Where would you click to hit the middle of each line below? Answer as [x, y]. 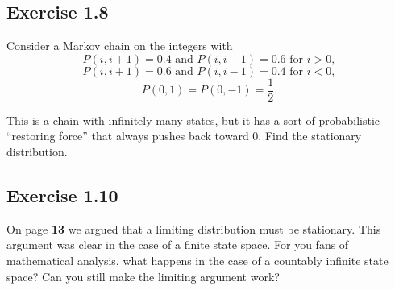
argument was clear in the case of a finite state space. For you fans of [178, 244]
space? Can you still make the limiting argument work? [143, 276]
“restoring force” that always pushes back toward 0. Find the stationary [184, 136]
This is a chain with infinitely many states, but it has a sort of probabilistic [193, 120]
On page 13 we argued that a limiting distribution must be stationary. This [194, 228]
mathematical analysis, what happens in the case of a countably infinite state [197, 261]
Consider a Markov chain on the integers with [120, 46]
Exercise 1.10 [62, 195]
